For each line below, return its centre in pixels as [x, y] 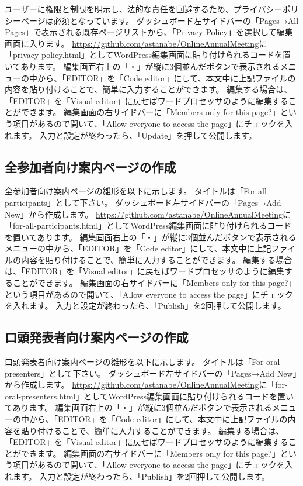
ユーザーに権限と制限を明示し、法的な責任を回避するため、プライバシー [144, 9]
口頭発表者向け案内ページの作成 [97, 337]
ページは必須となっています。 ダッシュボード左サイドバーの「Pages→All [160, 20]
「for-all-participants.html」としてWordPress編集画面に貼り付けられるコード [148, 225]
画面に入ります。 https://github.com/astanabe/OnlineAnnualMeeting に [136, 43]
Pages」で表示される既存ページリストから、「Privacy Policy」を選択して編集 [149, 32]
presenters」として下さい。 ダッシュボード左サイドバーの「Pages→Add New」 [151, 373]
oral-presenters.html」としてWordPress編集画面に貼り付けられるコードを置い [149, 396]
